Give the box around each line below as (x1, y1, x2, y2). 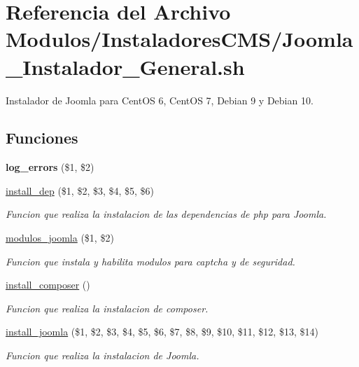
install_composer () (6, 277, 90, 292)
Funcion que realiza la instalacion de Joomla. (6, 348, 199, 363)
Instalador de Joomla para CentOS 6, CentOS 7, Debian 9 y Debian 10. (6, 92, 314, 107)
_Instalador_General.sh (6, 52, 245, 81)
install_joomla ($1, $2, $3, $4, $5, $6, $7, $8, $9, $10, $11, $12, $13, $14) (6, 324, 318, 339)
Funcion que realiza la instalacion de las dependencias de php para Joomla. (6, 207, 327, 221)
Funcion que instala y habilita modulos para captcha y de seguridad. (6, 254, 295, 268)
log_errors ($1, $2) (6, 160, 94, 174)
